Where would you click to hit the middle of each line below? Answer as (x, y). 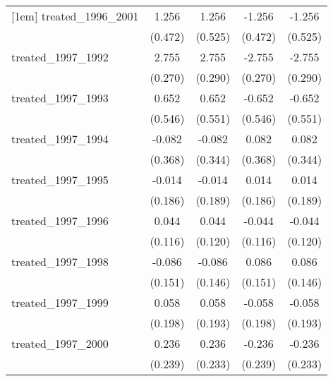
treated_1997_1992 (60, 57)
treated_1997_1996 (60, 220)
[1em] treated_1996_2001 (75, 16)
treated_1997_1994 (60, 139)
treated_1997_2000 (60, 343)
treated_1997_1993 (60, 98)
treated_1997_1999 (60, 302)
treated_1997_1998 (60, 261)
